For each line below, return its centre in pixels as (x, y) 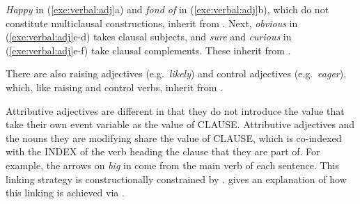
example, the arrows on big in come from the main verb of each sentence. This (172, 165)
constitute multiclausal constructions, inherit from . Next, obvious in (152, 23)
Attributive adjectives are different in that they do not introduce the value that (175, 110)
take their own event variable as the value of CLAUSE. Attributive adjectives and (180, 124)
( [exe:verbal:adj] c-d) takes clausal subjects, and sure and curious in (149, 37)
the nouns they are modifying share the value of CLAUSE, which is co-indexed (174, 138)
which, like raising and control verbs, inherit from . (114, 87)
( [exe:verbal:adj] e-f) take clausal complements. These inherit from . (148, 50)
